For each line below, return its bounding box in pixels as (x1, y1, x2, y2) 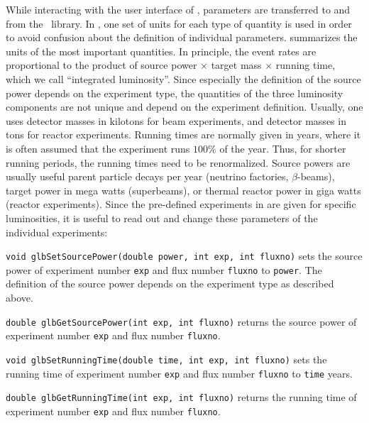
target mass (211, 57, 262, 72)
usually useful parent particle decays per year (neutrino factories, (6, 169, 289, 184)
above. (6, 290, 33, 304)
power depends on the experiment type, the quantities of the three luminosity (6, 85, 343, 100)
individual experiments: (6, 224, 108, 239)
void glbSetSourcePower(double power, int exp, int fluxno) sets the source (6, 248, 363, 263)
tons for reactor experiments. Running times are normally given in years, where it (6, 127, 361, 142)
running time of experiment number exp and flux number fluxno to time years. (6, 366, 353, 380)
